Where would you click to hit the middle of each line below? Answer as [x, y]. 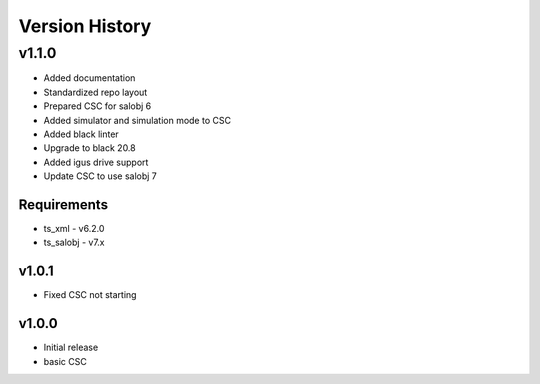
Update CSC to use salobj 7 [100, 176]
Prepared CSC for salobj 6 [97, 106]
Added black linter [81, 134]
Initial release [71, 347]
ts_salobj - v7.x [74, 242]
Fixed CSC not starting [90, 295]
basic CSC [65, 361]
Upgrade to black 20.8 [89, 148]
